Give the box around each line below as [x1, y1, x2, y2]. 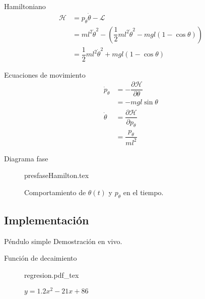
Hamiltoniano [4, 1, 46, 11]
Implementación [4, 212, 89, 227]
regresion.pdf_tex [24, 269, 79, 280]
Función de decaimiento [4, 253, 77, 263]
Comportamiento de [24, 187, 86, 197]
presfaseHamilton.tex [24, 170, 89, 181]
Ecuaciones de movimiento [4, 69, 86, 80]
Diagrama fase [4, 153, 48, 163]
